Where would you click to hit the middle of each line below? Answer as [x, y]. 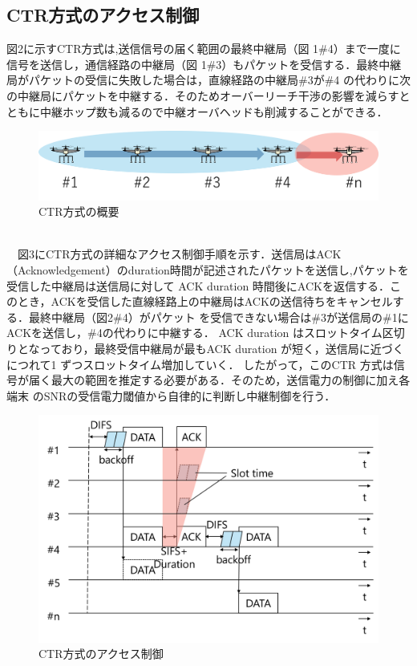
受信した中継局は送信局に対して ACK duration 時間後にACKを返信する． [198, 285]
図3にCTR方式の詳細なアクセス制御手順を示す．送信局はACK [179, 254]
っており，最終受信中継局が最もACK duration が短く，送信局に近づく [222, 349]
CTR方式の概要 [79, 211]
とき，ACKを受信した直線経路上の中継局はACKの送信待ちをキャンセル [205, 301]
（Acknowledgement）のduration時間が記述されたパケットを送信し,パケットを [208, 270]
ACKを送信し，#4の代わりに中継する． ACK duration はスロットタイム [194, 333]
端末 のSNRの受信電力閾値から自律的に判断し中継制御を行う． [171, 395]
